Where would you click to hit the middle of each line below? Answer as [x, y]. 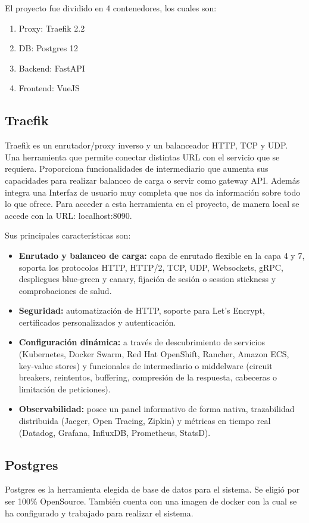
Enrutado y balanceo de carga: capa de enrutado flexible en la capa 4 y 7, [162, 255]
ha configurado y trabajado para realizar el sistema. [99, 513]
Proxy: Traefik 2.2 [52, 28]
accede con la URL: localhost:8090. [68, 215]
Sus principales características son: [68, 235]
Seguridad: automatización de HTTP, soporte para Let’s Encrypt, [142, 310]
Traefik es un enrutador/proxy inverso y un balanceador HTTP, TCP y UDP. [146, 145]
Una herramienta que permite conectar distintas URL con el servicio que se [142, 157]
